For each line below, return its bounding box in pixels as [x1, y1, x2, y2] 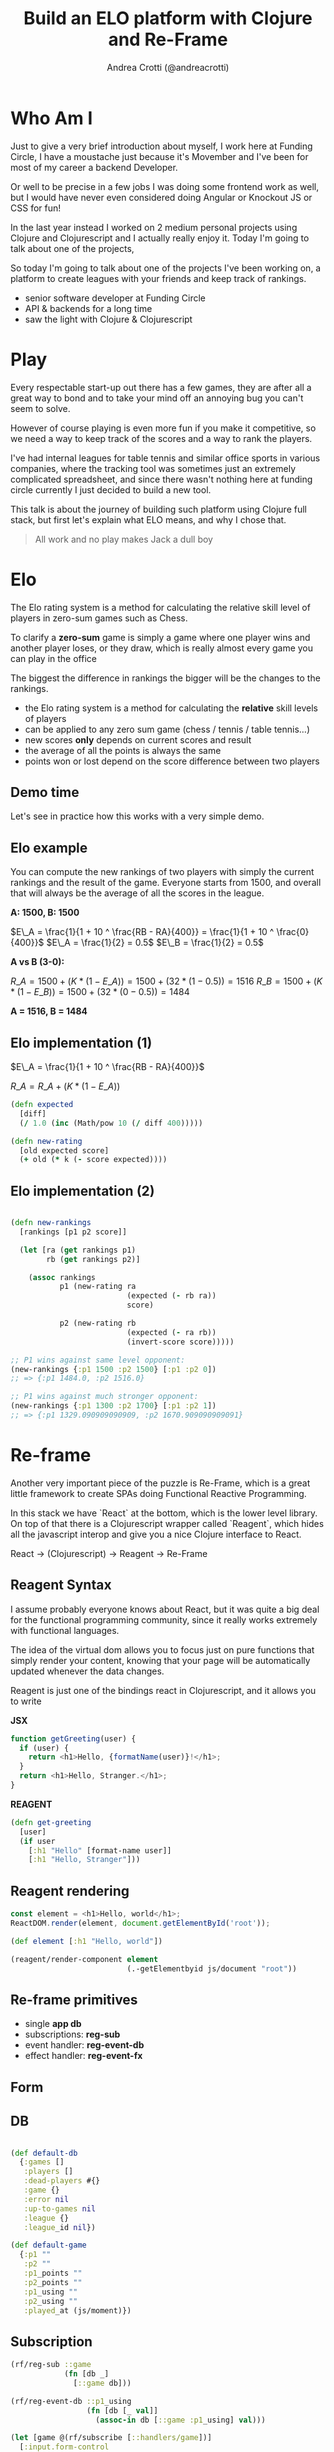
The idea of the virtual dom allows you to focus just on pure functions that [10, 1643, 315, 1656]
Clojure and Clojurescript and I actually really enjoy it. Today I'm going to [10, 232, 310, 244]
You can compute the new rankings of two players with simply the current [10, 866, 315, 878]
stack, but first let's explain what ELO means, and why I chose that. [10, 513, 287, 526]
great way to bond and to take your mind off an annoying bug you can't [10, 392, 304, 404]
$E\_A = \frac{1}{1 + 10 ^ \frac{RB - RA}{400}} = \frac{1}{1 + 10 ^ [10, 926, 275, 938]
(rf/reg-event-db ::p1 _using [10, 2396, 132, 2406]
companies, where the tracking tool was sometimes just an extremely [10, 462, 297, 474]
